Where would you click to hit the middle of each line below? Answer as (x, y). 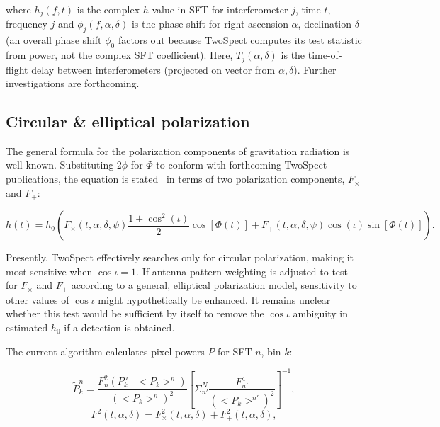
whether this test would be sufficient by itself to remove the (135, 313)
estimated (27, 327)
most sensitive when (49, 271)
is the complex (108, 9)
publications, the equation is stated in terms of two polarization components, (175, 179)
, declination (325, 24)
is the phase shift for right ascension (210, 24)
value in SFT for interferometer (220, 9)
